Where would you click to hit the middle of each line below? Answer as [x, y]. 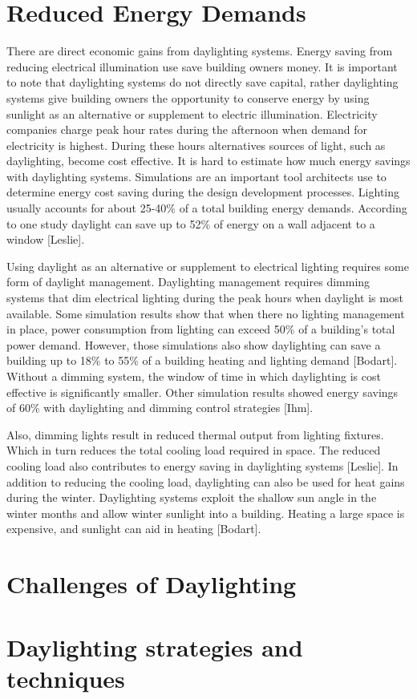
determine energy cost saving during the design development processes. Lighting [203, 192]
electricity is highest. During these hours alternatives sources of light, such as [196, 145]
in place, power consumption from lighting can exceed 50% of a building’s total [201, 329]
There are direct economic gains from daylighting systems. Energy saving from [200, 51]
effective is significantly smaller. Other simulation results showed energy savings [202, 392]
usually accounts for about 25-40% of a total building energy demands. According [207, 208]
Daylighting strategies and [155, 646]
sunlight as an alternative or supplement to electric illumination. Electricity [192, 113]
